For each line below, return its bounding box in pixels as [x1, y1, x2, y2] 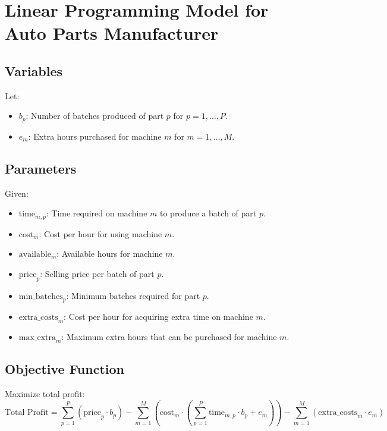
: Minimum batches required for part [66, 289, 200, 301]
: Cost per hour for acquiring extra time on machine [64, 310, 253, 323]
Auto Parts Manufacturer [5, 21, 219, 45]
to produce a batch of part [159, 207, 257, 219]
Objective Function [5, 360, 125, 378]
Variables [5, 61, 63, 80]
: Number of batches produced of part [26, 109, 164, 122]
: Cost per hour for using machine [39, 227, 162, 240]
